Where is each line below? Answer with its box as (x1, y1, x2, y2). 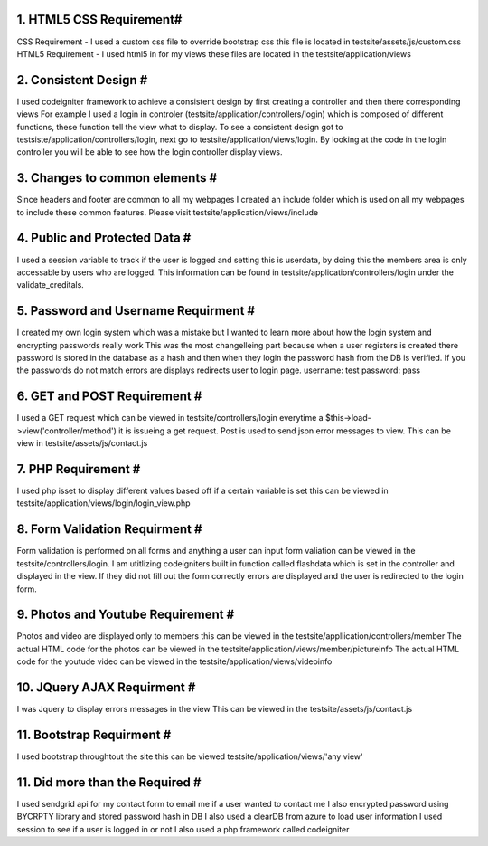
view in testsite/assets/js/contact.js (16, 438, 148, 449)
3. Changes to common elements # (16, 170, 218, 185)
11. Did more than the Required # (16, 775, 202, 790)
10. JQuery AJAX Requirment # (16, 680, 196, 695)
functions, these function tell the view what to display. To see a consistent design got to (16, 121, 343, 132)
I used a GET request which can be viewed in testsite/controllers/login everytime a (16, 413, 324, 423)
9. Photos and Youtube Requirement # (16, 607, 235, 623)
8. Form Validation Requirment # (16, 521, 202, 537)
